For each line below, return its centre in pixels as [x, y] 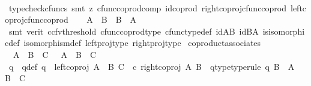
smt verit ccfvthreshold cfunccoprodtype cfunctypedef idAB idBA [134, 31]
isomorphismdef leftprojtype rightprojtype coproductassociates [142, 43]
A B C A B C [55, 54]
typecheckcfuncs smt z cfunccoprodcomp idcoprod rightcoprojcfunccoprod [148, 7]
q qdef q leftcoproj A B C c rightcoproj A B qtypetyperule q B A [152, 66]
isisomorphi [284, 31]
